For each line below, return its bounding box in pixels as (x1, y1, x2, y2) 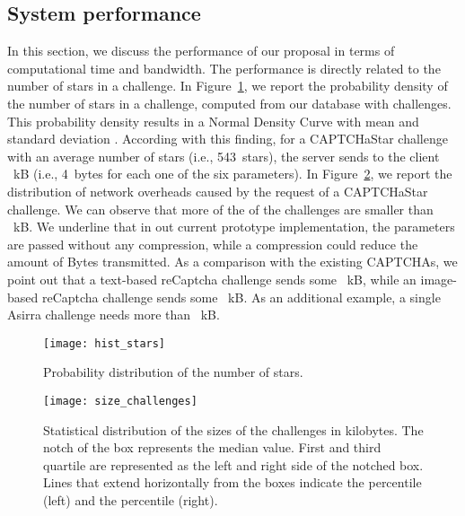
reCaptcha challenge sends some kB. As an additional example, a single (41, 287, 441, 306)
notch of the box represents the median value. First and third (43, 438, 382, 457)
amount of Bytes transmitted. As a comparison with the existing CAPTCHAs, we (7, 252, 458, 271)
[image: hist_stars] (43, 337, 166, 350)
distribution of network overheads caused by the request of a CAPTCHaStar (7, 181, 428, 200)
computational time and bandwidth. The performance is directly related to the (7, 58, 441, 77)
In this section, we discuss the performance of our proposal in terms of (7, 41, 395, 60)
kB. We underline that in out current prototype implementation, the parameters (13, 217, 455, 236)
